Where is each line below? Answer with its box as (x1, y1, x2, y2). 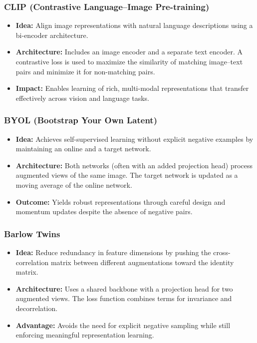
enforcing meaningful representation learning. (15, 330, 154, 340)
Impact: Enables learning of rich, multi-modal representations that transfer (15, 83, 249, 93)
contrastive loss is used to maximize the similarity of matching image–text (15, 56, 243, 66)
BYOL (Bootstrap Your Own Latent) (4, 114, 157, 126)
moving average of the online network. (15, 179, 132, 190)
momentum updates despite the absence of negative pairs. (15, 206, 193, 217)
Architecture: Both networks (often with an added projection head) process (15, 160, 253, 170)
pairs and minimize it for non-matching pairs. (15, 66, 155, 76)
